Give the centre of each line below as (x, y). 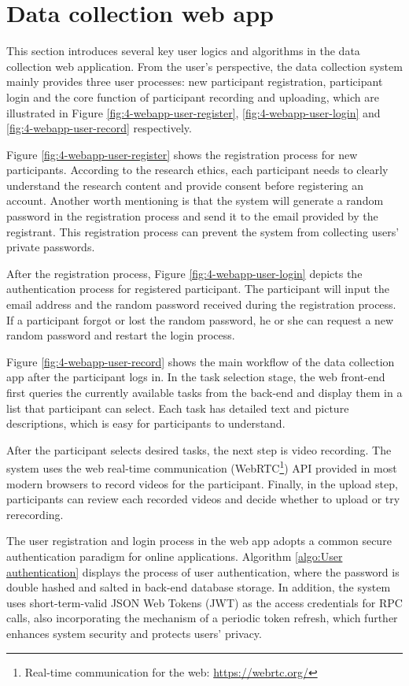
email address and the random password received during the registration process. (201, 304)
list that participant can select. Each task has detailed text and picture (178, 408)
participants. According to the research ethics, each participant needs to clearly (197, 170)
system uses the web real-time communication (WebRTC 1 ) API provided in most (202, 467)
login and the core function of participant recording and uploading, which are (193, 96)
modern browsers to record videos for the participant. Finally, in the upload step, (202, 483)
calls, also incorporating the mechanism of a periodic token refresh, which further (202, 618)
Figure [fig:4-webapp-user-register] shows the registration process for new (182, 154)
